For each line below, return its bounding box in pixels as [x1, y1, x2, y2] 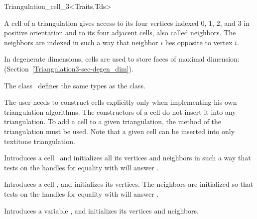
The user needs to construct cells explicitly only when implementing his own [4, 97, 237, 107]
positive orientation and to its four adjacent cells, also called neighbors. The [4, 27, 236, 38]
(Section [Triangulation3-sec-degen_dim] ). [4, 63, 133, 73]
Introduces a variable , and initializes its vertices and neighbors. [4, 205, 199, 216]
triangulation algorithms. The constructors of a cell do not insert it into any [4, 106, 236, 117]
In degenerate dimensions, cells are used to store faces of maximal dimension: [4, 54, 240, 64]
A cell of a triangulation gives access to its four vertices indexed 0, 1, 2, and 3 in [4, 17, 250, 28]
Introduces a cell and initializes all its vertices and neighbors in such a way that [4, 152, 251, 163]
